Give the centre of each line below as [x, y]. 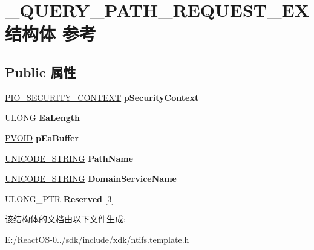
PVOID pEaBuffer [42, 137]
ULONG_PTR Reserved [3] [60, 198]
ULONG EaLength [42, 117]
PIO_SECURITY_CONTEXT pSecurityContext [102, 97]
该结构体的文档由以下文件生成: [65, 219]
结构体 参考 [51, 34]
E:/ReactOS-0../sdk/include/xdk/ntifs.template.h [97, 239]
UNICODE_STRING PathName [69, 158]
